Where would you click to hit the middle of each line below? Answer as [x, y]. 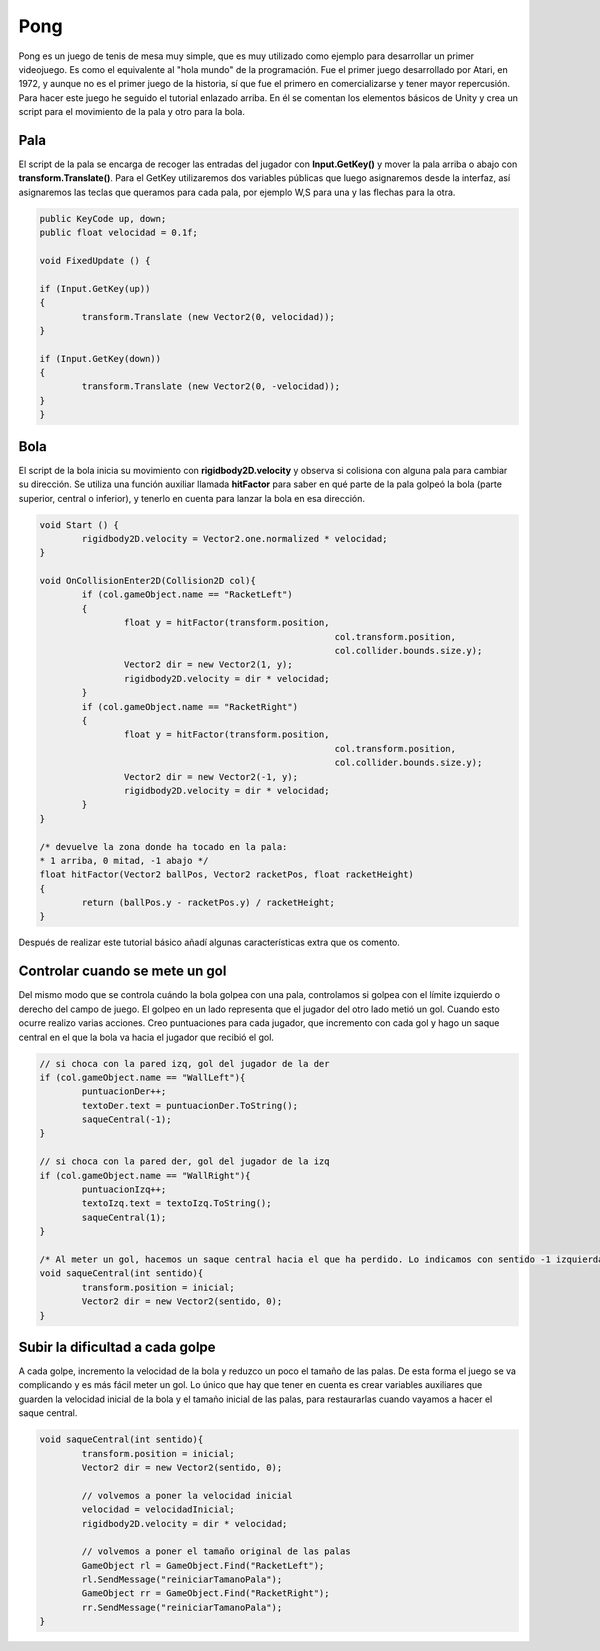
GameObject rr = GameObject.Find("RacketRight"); [205, 1593]
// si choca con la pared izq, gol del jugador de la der [184, 1063]
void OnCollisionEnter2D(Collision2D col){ [148, 581]
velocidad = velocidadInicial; [158, 1509]
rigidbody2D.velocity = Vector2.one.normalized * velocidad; [234, 538]
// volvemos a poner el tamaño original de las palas [216, 1551]
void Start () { [79, 524]
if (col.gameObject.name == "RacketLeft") [187, 594]
